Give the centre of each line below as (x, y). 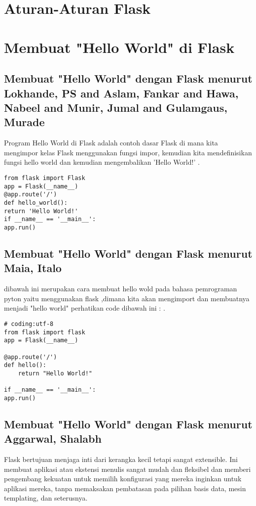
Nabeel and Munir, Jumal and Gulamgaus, (116, 107)
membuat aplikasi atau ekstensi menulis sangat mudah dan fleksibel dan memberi (128, 469)
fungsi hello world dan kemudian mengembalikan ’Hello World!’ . (102, 162)
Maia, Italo (33, 268)
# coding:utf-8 (29, 324)
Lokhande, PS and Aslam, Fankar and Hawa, (121, 93)
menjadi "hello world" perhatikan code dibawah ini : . (85, 308)
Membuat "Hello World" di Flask (119, 47)
